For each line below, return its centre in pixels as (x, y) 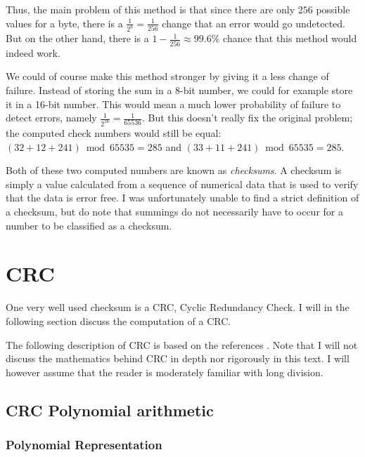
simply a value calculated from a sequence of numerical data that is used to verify (182, 184)
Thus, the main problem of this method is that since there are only (151, 9)
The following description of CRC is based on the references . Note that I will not (182, 344)
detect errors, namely (51, 118)
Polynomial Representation (84, 444)
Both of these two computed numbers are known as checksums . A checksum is (174, 170)
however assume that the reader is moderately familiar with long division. (165, 372)
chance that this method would (290, 38)
